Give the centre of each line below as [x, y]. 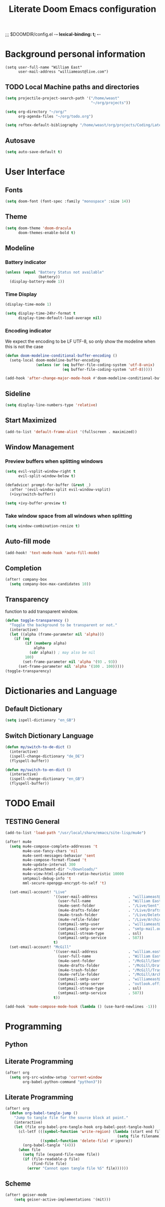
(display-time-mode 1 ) [28, 305]
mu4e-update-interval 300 [49, 865]
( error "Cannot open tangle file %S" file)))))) [78, 1168]
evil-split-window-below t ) [47, 476]
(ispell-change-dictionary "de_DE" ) [47, 756]
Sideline [18, 394]
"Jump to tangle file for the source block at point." [71, 1118]
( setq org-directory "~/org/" [36, 112]
